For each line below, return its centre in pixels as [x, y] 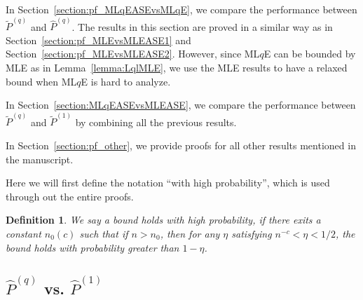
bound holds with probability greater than [93, 247]
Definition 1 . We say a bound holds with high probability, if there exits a [163, 220]
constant [23, 234]
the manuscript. [40, 159]
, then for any [190, 234]
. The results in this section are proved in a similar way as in [202, 26]
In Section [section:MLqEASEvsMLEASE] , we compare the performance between [181, 105]
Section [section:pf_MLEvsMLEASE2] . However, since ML [133, 54]
